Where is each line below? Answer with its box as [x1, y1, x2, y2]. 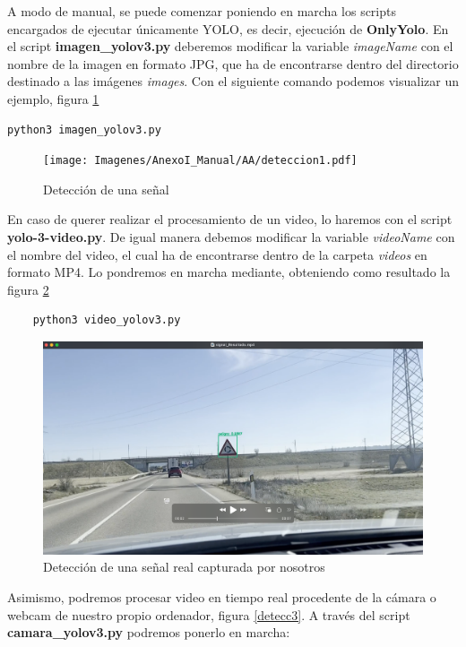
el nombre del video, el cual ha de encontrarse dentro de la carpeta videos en [7, 245, 427, 263]
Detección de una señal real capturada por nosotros [43, 557, 325, 576]
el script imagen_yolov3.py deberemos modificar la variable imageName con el [7, 37, 453, 56]
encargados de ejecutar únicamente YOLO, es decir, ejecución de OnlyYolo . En [7, 19, 449, 38]
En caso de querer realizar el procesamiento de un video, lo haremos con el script [7, 210, 453, 229]
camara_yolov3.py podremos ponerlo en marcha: [7, 623, 290, 642]
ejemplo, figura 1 [7, 89, 99, 108]
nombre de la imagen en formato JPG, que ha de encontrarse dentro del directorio [7, 54, 459, 73]
